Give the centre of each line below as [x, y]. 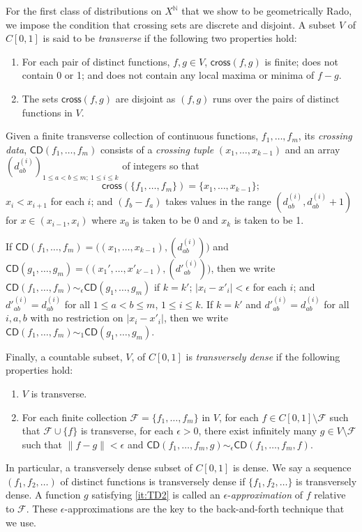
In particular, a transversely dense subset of [99, 468]
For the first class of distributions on [84, 10]
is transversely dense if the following [263, 356]
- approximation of [265, 495]
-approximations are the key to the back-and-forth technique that [204, 509]
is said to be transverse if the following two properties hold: [170, 38]
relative [330, 495]
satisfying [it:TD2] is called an [156, 495]
